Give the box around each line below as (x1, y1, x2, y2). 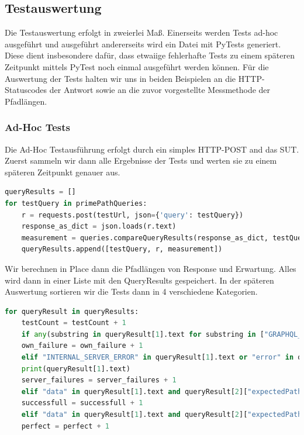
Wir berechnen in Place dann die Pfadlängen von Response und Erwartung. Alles (5, 262, 296, 274)
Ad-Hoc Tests (5, 120, 70, 134)
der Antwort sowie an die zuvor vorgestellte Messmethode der (49, 84, 271, 96)
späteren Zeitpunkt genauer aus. (5, 165, 120, 178)
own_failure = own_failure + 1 (21, 341, 143, 350)
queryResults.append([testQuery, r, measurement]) (21, 245, 223, 254)
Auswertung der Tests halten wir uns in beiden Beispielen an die (5, 72, 236, 84)
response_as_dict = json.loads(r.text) (21, 222, 177, 231)
